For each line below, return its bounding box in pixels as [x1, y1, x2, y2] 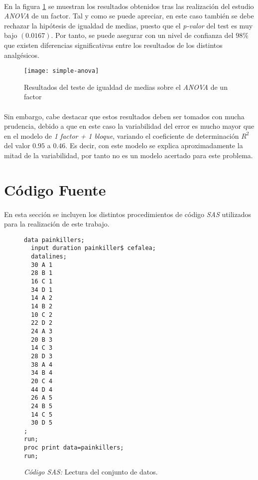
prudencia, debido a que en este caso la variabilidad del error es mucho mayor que [4, 121, 255, 131]
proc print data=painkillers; [24, 444, 124, 452]
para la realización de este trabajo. [4, 219, 110, 229]
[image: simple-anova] [24, 67, 99, 75]
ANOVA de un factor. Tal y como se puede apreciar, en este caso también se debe [4, 10, 254, 21]
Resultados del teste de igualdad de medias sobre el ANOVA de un [24, 81, 228, 92]
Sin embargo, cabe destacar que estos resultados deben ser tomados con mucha [4, 111, 245, 121]
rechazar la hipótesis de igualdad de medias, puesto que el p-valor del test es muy [4, 20, 253, 30]
